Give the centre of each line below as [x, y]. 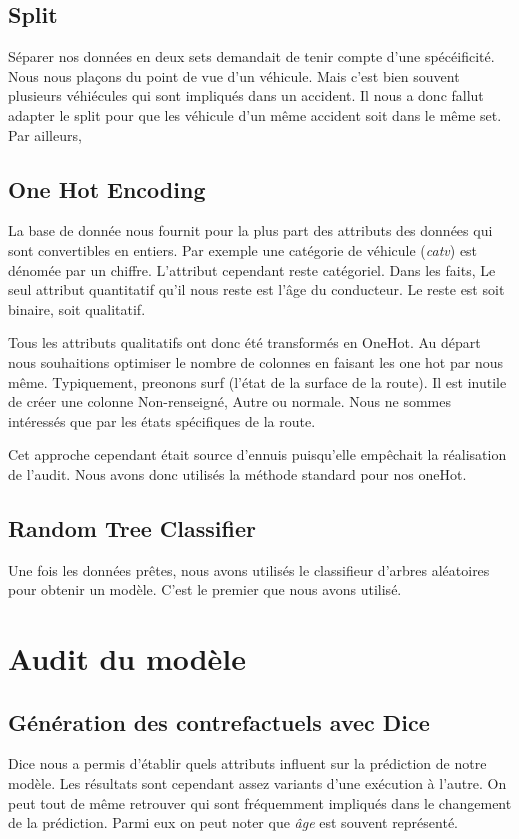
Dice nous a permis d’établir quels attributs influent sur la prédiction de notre [247, 763]
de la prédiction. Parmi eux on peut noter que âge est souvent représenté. [233, 822]
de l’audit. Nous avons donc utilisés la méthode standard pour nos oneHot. [237, 473]
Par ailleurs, [45, 134]
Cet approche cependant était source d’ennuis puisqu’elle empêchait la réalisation [257, 454]
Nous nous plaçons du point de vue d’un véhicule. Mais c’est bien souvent [234, 75]
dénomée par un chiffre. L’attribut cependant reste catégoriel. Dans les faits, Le [252, 269]
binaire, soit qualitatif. [77, 308]
